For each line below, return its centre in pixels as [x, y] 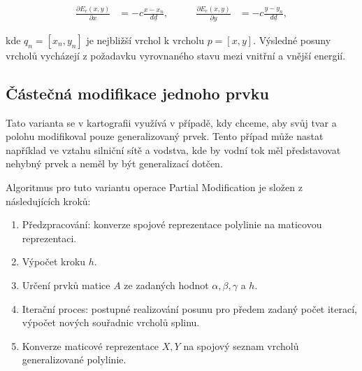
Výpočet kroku [54, 261]
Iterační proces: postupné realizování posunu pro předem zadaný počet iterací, [190, 308]
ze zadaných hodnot [166, 285]
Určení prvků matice [66, 285]
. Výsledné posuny [292, 40]
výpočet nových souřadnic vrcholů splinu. [111, 322]
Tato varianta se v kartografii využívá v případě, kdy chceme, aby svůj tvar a [171, 122]
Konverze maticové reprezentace [90, 345]
